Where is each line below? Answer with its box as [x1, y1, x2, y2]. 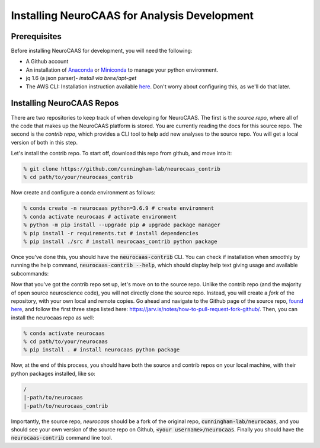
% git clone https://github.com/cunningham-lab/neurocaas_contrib [23, 166, 220, 172]
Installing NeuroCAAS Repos [11, 98, 119, 108]
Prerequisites [11, 31, 62, 41]
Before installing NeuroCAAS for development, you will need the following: [11, 47, 193, 55]
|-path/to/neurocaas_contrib [23, 402, 108, 409]
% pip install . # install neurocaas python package [23, 347, 180, 353]
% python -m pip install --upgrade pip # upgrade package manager [23, 222, 220, 228]
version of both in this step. [11, 139, 78, 146]
